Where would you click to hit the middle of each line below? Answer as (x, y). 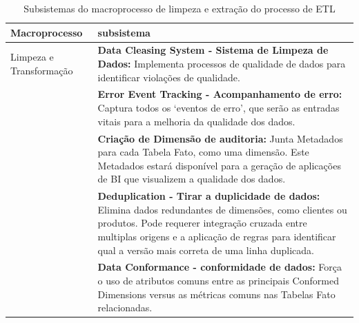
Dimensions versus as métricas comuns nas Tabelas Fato (216, 294)
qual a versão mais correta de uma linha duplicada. (206, 250)
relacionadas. (125, 308)
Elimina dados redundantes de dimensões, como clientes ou (222, 209)
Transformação (42, 70)
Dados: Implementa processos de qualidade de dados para (222, 64)
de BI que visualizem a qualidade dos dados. (192, 179)
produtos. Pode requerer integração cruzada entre (202, 223)
